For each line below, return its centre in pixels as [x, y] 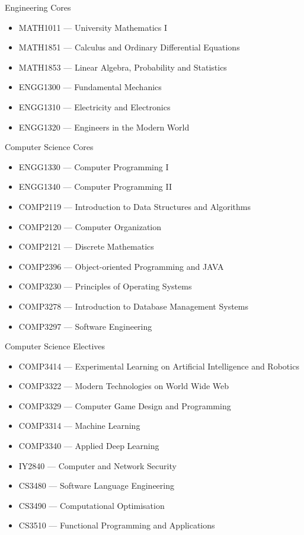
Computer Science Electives [55, 346]
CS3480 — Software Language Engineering [97, 485]
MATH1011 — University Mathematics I [93, 27]
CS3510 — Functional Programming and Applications [117, 525]
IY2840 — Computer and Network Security [97, 465]
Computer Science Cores [49, 147]
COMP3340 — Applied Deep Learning [89, 446]
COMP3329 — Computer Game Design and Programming [125, 405]
